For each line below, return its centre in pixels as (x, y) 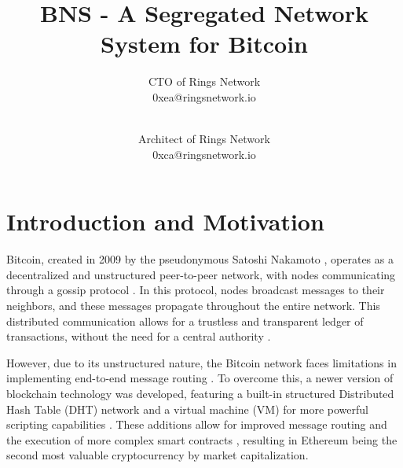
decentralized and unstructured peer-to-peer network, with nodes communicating (201, 274)
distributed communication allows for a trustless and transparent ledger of (185, 321)
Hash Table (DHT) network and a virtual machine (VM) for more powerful (187, 409)
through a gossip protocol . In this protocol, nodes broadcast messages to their (196, 290)
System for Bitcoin (204, 44)
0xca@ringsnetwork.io (204, 154)
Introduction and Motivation (165, 221)
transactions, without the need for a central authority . (139, 336)
